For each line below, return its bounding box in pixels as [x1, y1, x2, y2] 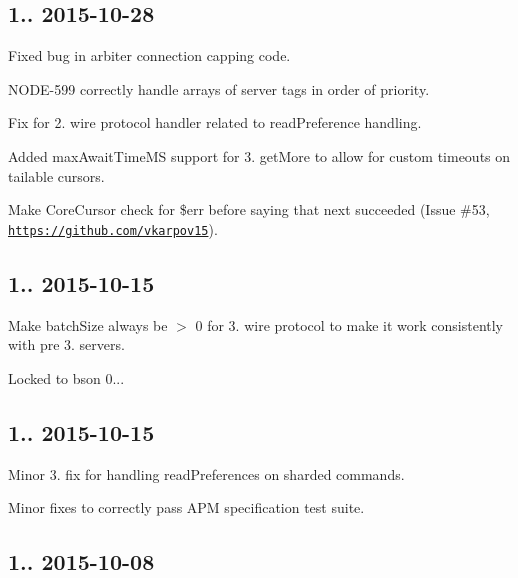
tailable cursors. [8, 165, 105, 186]
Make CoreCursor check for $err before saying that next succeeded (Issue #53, [8, 199, 490, 220]
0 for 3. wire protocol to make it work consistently [195, 314, 503, 335]
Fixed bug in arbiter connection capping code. [8, 45, 291, 66]
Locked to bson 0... [8, 367, 125, 388]
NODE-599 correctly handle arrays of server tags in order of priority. [8, 78, 430, 99]
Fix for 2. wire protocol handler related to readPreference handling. [8, 112, 422, 133]
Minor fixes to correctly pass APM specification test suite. [8, 497, 365, 518]
